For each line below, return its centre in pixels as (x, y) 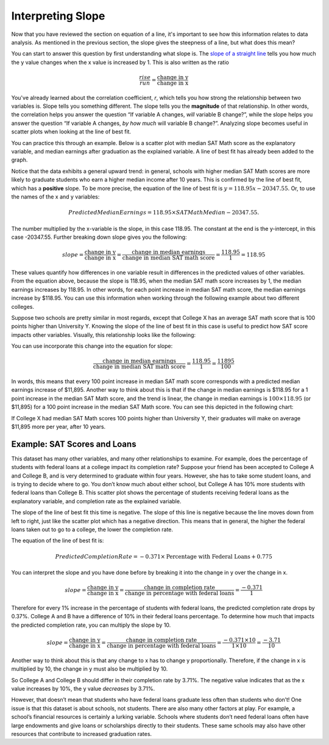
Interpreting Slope (58, 16)
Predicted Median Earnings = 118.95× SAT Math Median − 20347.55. (164, 213)
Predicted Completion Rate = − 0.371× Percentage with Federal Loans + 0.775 (164, 556)
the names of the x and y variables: (55, 197)
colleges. (23, 306)
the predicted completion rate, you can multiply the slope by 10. (91, 625)
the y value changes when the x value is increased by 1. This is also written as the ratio (120, 62)
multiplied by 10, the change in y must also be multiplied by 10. (90, 669)
